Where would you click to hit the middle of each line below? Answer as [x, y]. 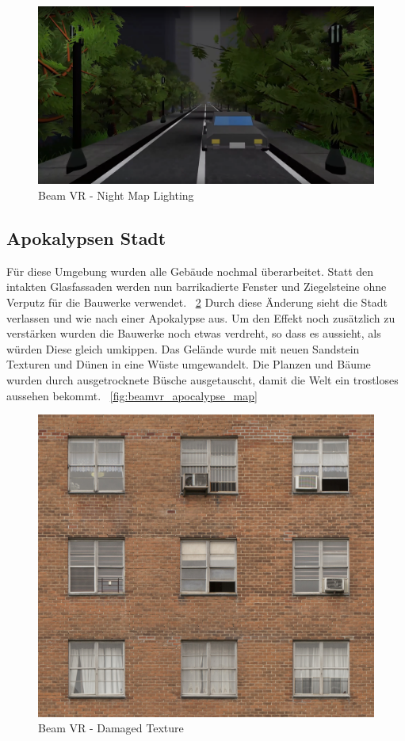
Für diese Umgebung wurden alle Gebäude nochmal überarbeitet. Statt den [190, 271]
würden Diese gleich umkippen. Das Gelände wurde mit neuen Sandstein [183, 348]
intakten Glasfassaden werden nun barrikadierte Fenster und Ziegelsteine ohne [197, 286]
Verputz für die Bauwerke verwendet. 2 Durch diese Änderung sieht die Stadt [197, 302]
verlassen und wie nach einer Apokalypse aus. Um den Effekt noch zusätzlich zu [201, 317]
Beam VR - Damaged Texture [111, 728]
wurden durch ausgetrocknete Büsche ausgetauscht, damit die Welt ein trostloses [202, 379]
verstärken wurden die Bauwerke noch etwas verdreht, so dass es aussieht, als [194, 333]
